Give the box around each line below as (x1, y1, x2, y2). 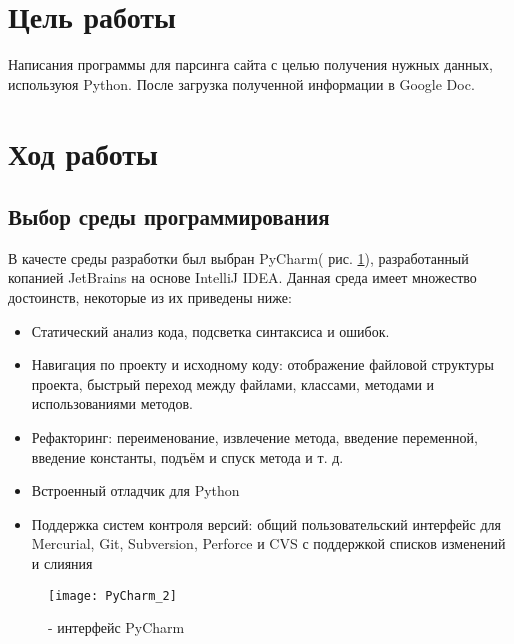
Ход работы (8, 132, 158, 173)
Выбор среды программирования (8, 201, 330, 232)
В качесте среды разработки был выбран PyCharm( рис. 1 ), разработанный (8, 247, 469, 268)
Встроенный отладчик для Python (31, 480, 240, 501)
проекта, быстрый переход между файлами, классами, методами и (31, 373, 435, 394)
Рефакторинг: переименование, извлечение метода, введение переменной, (31, 427, 478, 448)
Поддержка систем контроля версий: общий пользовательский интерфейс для (31, 513, 501, 534)
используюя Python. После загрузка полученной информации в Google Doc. (8, 73, 475, 94)
